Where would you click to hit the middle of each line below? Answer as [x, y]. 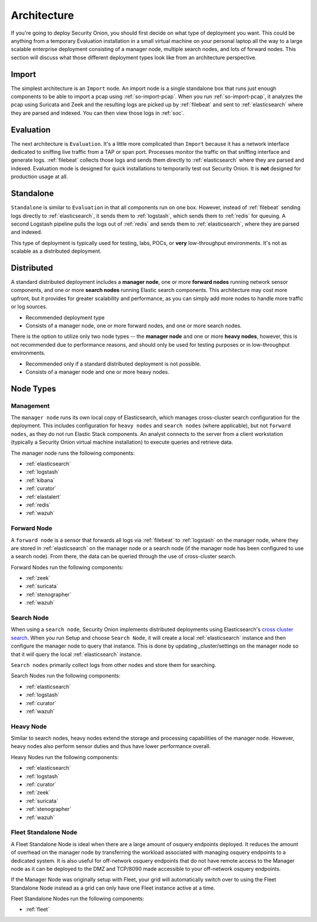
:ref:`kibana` [40, 480]
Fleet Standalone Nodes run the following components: [77, 898]
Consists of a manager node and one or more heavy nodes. [97, 372]
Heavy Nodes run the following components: [65, 757]
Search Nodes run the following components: [66, 676]
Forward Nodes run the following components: [67, 567]
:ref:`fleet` [38, 909]
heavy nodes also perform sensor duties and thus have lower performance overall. [111, 746]
